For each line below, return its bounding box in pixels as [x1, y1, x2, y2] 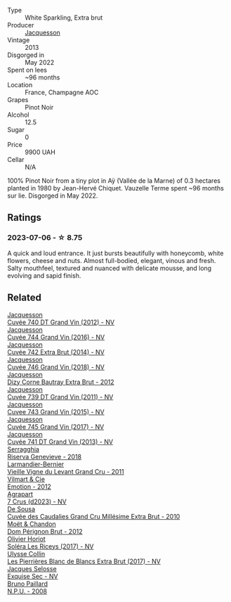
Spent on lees [7, 66, 48, 74]
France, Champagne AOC [25, 88, 99, 96]
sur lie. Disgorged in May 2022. [7, 191, 98, 200]
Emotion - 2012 [7, 482, 51, 491]
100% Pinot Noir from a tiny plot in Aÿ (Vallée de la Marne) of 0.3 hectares [7, 177, 221, 185]
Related [7, 292, 42, 304]
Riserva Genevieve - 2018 [7, 452, 82, 461]
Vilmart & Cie [7, 475, 46, 483]
